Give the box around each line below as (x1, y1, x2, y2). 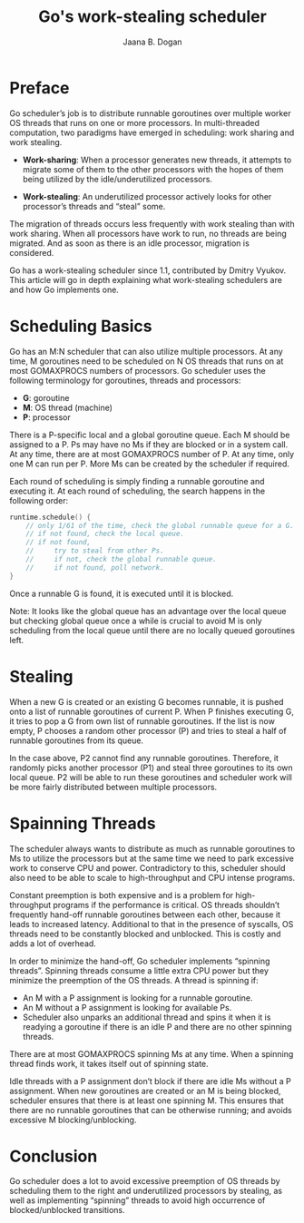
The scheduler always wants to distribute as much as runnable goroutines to (9, 843, 296, 854)
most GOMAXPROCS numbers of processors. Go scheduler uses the (9, 365, 266, 376)
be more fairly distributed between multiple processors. (9, 781, 218, 792)
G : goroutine (22, 392, 70, 403)
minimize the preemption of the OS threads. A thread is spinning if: (9, 974, 259, 985)
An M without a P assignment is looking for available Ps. (22, 1002, 232, 1013)
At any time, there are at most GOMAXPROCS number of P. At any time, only (9, 448, 295, 459)
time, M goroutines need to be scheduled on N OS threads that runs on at (9, 356, 284, 367)
